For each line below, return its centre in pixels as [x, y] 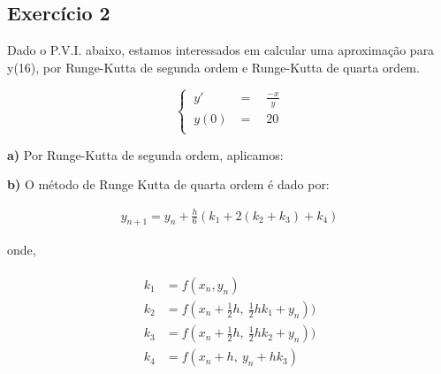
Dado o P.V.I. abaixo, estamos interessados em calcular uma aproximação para [221, 50]
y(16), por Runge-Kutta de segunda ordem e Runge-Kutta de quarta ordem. [213, 67]
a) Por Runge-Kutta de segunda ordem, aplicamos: [145, 154]
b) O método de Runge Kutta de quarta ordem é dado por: [168, 184]
